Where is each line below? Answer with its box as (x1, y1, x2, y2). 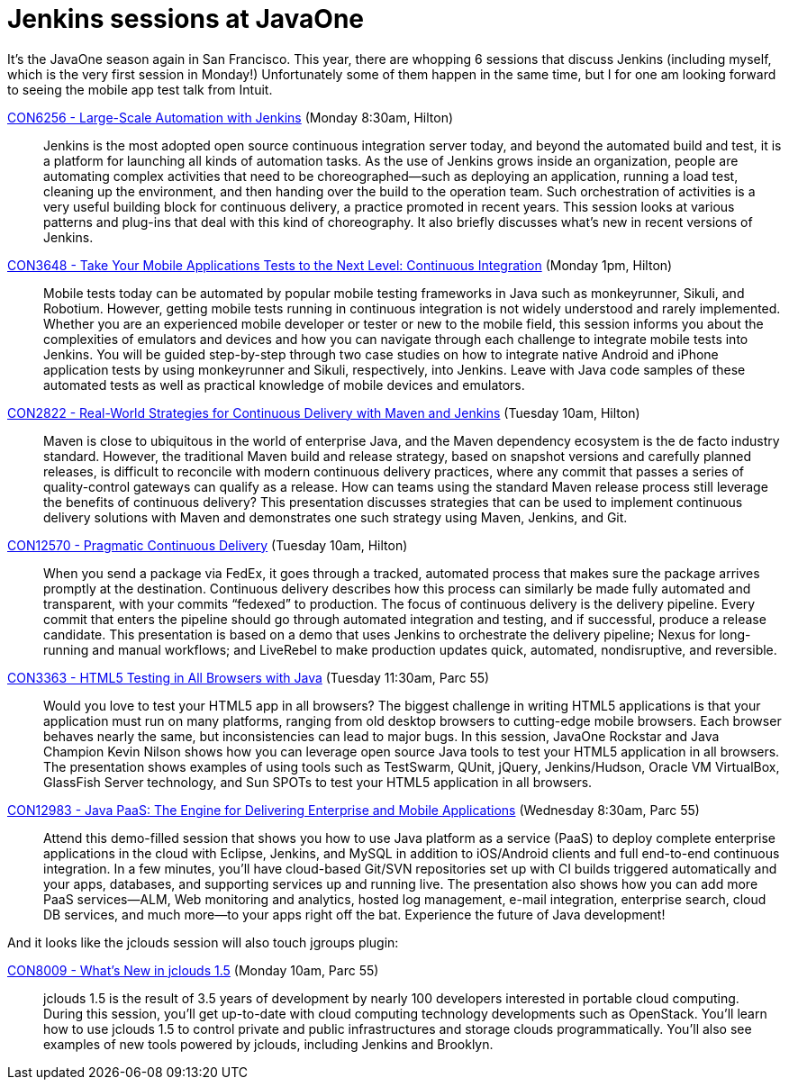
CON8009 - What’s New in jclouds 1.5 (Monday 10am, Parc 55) (7, 962, 379, 978)
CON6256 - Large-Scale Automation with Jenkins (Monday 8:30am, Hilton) (7, 109, 454, 125)
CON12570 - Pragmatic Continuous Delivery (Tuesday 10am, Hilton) (7, 537, 408, 553)
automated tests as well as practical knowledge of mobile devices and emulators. (43, 376, 525, 393)
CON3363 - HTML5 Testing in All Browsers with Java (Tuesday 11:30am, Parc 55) (7, 669, 490, 685)
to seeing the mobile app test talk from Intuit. (7, 81, 273, 97)
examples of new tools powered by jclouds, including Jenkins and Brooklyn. (43, 1036, 494, 1052)
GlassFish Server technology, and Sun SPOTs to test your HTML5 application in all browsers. (43, 774, 593, 790)
